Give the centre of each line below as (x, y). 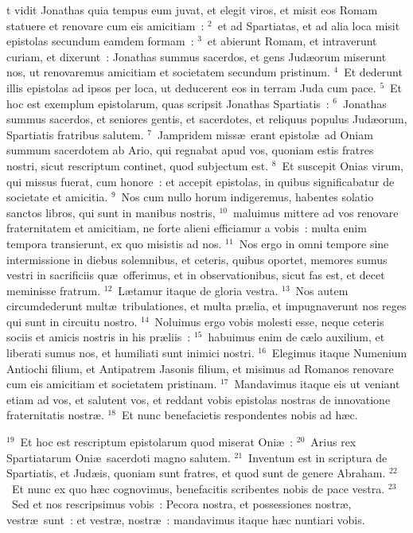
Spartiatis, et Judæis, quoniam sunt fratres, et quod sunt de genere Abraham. (196, 473)
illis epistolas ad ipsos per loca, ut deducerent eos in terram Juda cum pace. (191, 87)
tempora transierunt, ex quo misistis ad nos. (114, 243)
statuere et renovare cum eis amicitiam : (105, 25)
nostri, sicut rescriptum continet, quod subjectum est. (138, 165)
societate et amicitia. (57, 197)
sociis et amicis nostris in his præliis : (99, 337)
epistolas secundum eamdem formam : (100, 41)
